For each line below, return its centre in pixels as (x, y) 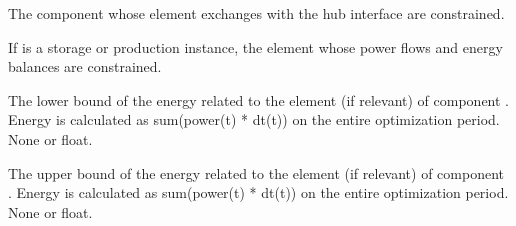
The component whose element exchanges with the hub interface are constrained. (256, 13)
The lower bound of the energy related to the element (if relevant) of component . (259, 99)
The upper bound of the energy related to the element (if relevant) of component (256, 172)
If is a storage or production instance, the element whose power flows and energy (255, 46)
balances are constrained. (85, 66)
